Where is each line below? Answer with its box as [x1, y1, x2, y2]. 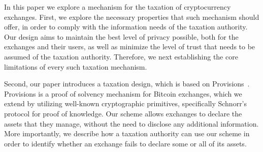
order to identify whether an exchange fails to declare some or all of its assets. [4, 138, 247, 148]
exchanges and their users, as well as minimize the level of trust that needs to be [4, 41, 255, 52]
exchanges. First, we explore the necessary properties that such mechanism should [4, 11, 259, 22]
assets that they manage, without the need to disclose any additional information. [4, 118, 259, 129]
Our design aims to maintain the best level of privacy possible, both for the [4, 31, 239, 42]
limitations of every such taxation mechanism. [4, 61, 147, 72]
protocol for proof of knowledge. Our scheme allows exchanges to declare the [4, 108, 242, 118]
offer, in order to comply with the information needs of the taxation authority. [4, 21, 248, 32]
